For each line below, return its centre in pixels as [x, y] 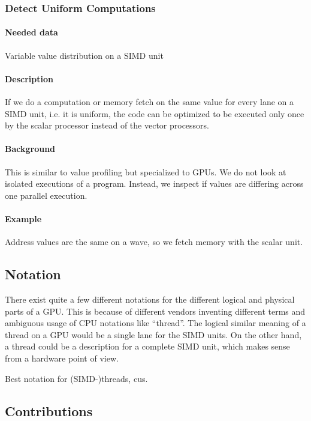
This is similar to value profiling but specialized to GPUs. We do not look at [146, 171]
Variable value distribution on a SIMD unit [84, 55]
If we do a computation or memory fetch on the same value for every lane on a [150, 102]
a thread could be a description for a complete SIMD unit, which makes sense [147, 346]
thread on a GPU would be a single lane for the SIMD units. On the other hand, [153, 334]
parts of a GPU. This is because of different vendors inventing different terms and [155, 311]
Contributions [49, 410]
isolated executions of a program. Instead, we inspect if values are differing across [154, 183]
